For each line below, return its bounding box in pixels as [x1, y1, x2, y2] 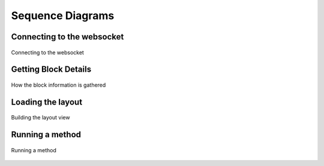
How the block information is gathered [11, 81, 106, 88]
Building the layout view [11, 114, 70, 121]
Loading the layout [11, 97, 83, 107]
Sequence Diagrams [11, 9, 115, 22]
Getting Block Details [11, 64, 92, 75]
